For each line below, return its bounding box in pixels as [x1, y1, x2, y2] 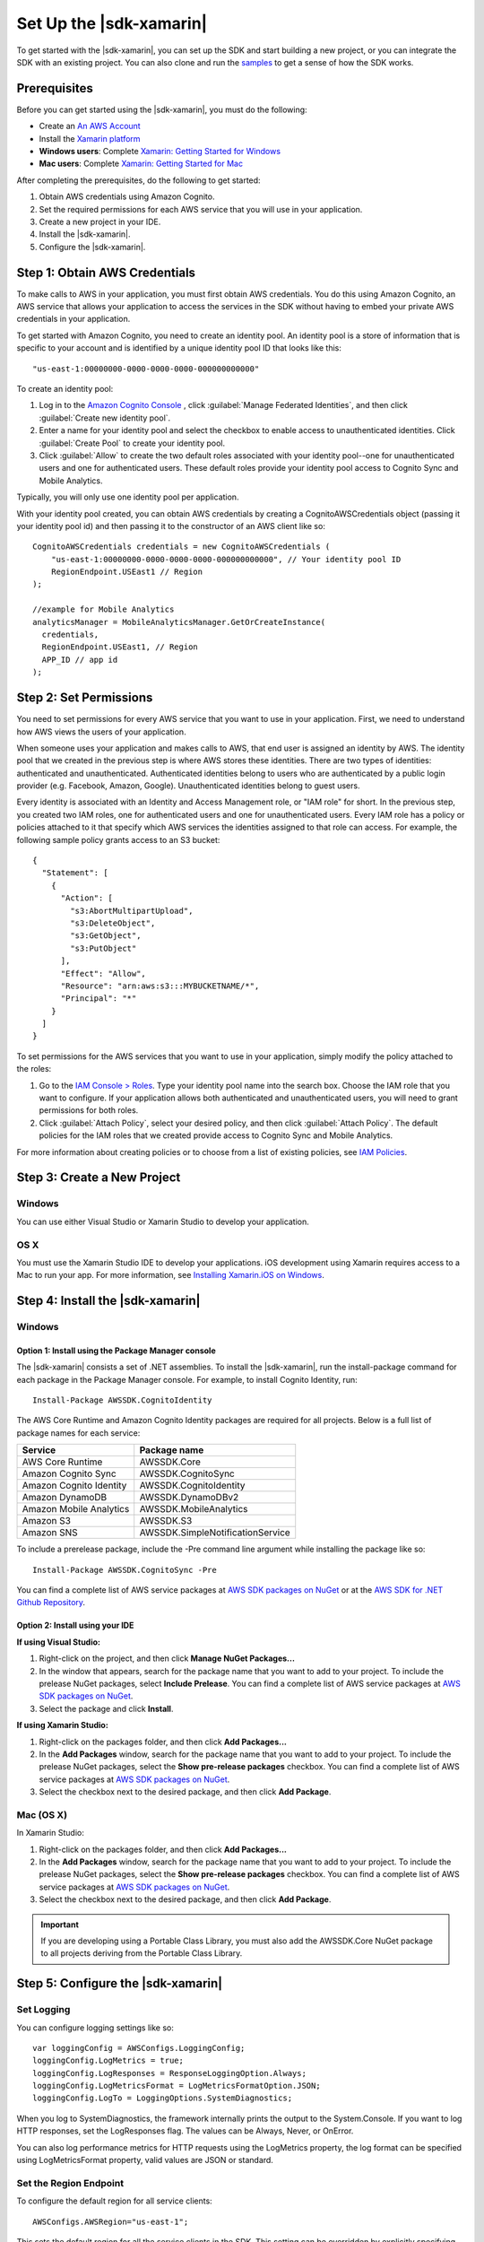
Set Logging [16, 2003, 71, 2016]
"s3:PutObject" [70, 943, 137, 953]
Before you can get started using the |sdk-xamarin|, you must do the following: [16, 104, 308, 115]
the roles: [16, 1064, 52, 1074]
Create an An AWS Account [39, 121, 141, 132]
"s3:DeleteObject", [70, 917, 156, 928]
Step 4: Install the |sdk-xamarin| [16, 1293, 201, 1308]
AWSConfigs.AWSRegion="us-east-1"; [32, 2216, 189, 2227]
